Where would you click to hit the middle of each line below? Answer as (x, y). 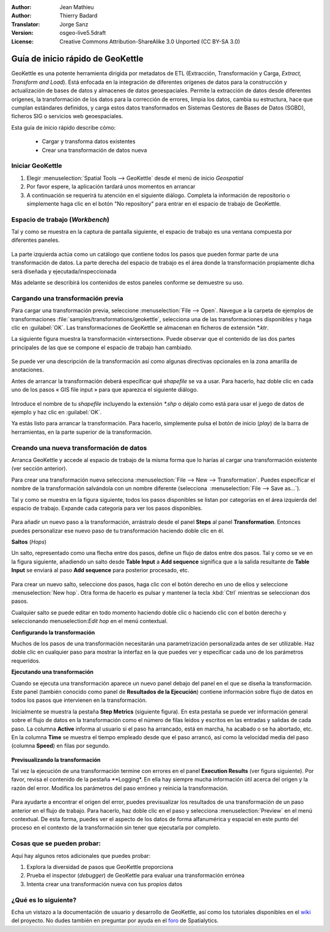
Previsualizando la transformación (56, 759)
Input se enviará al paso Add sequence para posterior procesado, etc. (100, 570)
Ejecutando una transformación (53, 672)
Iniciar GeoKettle (37, 166)
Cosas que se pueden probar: (56, 843)
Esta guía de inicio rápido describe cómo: (64, 127)
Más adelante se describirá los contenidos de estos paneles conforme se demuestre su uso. (127, 282)
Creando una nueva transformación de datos (79, 448)
